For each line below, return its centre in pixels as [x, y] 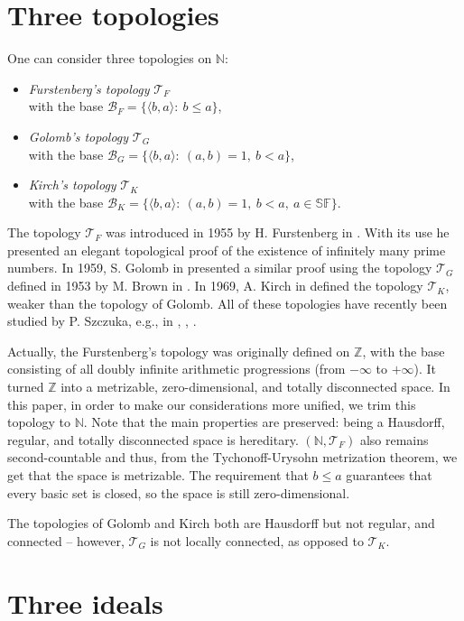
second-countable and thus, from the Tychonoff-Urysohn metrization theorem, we [232, 457]
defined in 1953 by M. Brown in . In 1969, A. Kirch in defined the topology [215, 286]
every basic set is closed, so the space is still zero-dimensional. [179, 492]
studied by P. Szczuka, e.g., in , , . [102, 321]
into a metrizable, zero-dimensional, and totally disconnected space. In [255, 387]
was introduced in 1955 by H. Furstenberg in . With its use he [277, 232]
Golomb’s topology [79, 136]
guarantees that [389, 475]
